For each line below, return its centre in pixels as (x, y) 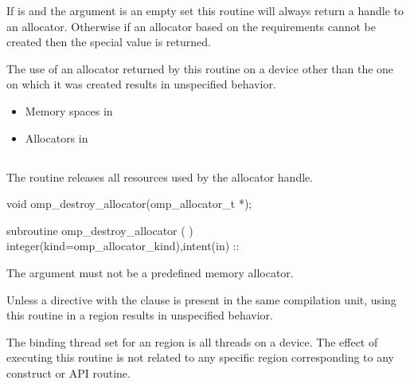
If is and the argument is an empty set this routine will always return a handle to (205, 10)
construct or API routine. (68, 372)
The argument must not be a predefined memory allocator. (150, 272)
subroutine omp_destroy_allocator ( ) (100, 230)
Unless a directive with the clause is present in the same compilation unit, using (201, 299)
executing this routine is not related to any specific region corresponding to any (201, 357)
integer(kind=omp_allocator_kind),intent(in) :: (123, 246)
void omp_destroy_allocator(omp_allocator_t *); (129, 204)
